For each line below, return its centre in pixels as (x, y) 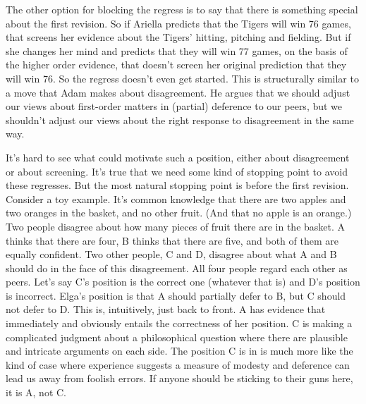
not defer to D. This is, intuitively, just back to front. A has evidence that (166, 309)
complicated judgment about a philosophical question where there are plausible (177, 337)
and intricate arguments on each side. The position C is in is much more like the (179, 351)
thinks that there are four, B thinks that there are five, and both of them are (172, 240)
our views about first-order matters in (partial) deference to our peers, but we (174, 106)
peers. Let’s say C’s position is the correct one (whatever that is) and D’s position (183, 282)
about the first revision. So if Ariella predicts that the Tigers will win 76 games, (178, 23)
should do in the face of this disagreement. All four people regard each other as (177, 268)
